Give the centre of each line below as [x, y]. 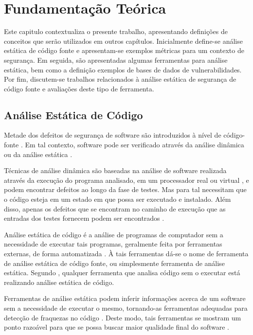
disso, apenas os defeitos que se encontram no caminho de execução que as [115, 208]
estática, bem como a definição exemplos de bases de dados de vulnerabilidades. [123, 69]
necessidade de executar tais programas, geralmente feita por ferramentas [113, 244]
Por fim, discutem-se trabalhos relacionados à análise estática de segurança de [120, 79]
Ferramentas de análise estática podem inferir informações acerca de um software [125, 298]
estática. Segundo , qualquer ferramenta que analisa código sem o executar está [122, 273]
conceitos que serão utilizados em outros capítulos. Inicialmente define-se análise [123, 41]
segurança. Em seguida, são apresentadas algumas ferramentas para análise [116, 60]
